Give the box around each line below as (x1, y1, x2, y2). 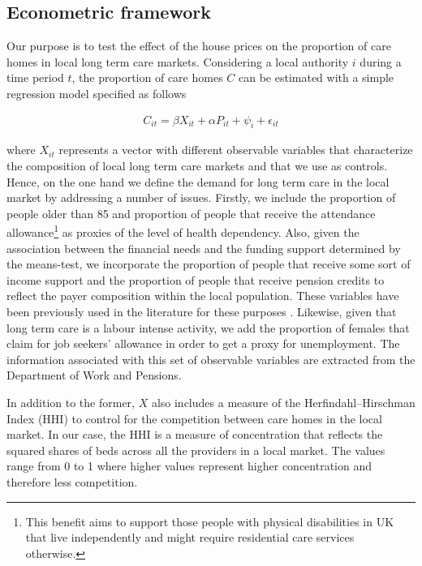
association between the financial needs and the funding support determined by (6, 239, 401, 256)
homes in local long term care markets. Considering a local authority (6, 53, 349, 70)
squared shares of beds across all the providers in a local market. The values (6, 441, 385, 458)
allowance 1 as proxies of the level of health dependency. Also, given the (6, 221, 360, 241)
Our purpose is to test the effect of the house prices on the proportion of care (6, 37, 391, 54)
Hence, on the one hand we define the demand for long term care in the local (6, 173, 390, 190)
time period (6, 69, 64, 86)
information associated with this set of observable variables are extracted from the (6, 350, 416, 367)
